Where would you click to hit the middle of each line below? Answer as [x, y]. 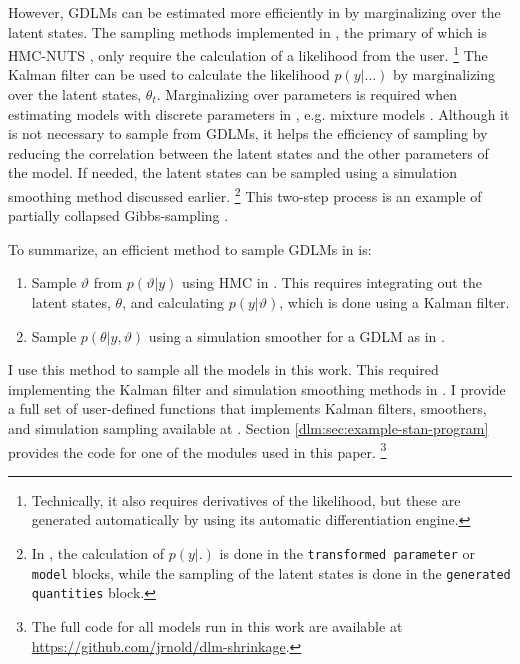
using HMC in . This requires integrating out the [332, 282]
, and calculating [173, 302]
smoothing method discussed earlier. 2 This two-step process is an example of [245, 194]
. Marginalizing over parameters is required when [306, 94]
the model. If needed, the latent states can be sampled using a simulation [233, 172]
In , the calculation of [98, 553]
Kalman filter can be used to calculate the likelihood [169, 74]
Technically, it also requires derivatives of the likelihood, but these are [246, 499]
